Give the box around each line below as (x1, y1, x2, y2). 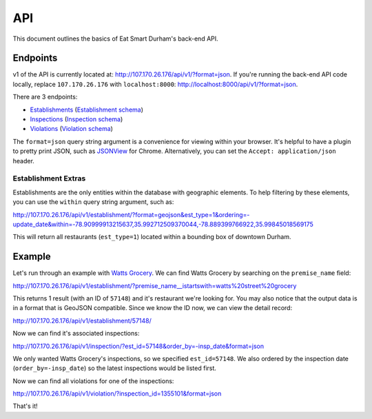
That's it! (12, 402, 38, 410)
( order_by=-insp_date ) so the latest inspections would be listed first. (12, 364, 217, 372)
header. (12, 156, 34, 165)
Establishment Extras (12, 174, 86, 183)
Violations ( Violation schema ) (30, 125, 114, 133)
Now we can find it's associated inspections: (12, 329, 140, 338)
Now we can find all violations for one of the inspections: (12, 376, 174, 385)
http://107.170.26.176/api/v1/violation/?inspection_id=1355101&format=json (12, 389, 222, 398)
